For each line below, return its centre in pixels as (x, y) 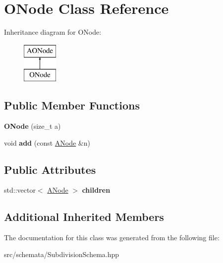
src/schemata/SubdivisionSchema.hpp (62, 254)
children (96, 190)
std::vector (20, 190)
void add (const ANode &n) (47, 142)
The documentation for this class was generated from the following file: (112, 237)
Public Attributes (50, 169)
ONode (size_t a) (32, 126)
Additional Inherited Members (84, 217)
